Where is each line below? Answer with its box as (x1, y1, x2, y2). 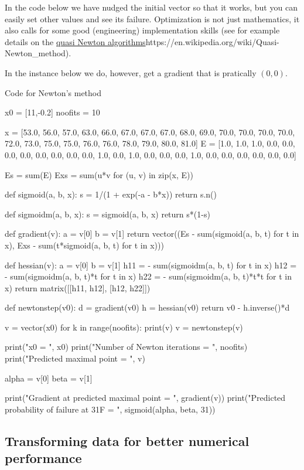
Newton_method (5, 47, 66, 59)
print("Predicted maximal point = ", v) (5, 352, 145, 365)
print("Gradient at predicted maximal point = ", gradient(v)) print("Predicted (5, 391, 286, 404)
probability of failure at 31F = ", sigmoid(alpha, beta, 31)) (5, 403, 216, 415)
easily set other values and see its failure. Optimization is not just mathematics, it (5, 12, 300, 25)
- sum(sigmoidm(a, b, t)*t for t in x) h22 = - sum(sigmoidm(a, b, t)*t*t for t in (5, 270, 292, 282)
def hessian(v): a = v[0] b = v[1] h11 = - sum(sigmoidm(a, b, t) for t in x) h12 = (5, 258, 297, 271)
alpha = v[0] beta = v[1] (5, 372, 93, 384)
